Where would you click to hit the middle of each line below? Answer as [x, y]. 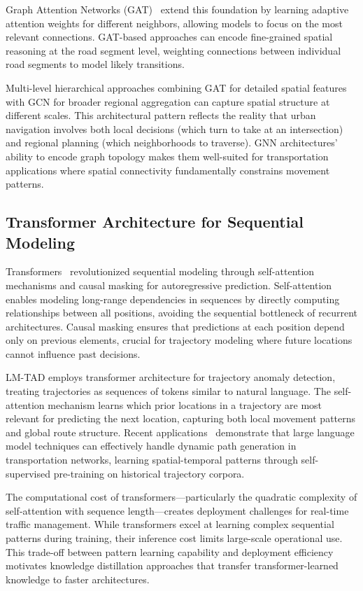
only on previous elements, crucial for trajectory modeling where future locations [179, 340]
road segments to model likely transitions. [95, 64]
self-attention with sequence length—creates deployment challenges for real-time [177, 510]
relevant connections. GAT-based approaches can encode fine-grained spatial [169, 37]
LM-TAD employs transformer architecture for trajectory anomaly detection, [171, 377]
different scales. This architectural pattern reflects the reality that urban [161, 115]
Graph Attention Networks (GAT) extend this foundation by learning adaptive [177, 9]
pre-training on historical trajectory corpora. [149, 473]
